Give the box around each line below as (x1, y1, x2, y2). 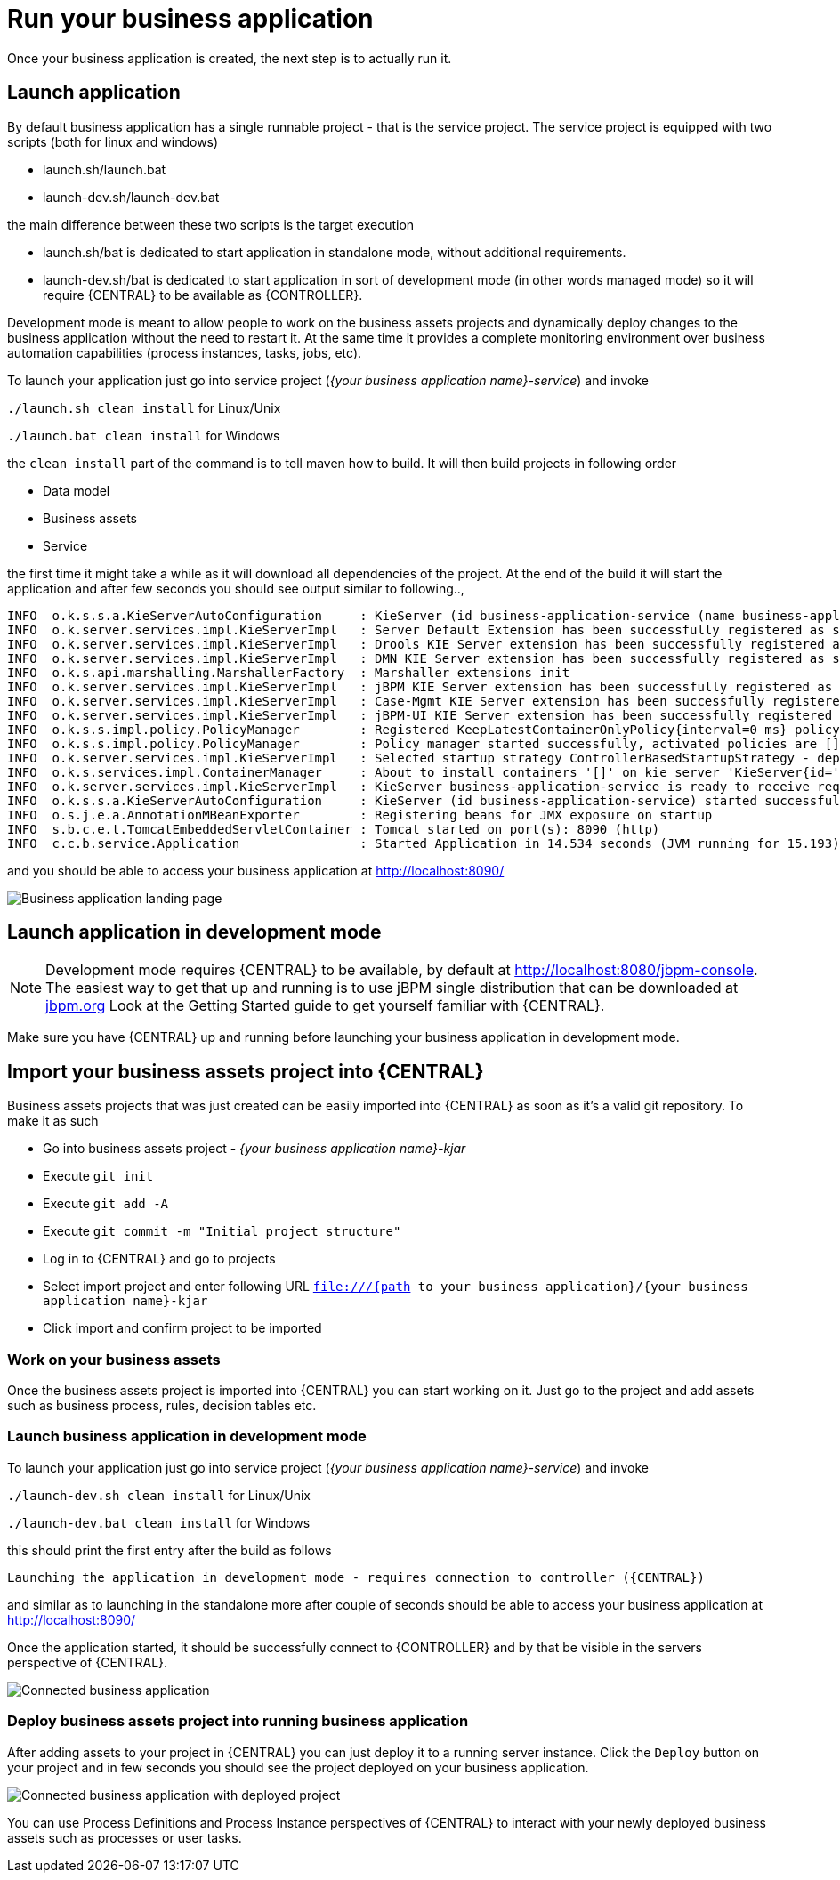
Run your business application (7, 4, 374, 34)
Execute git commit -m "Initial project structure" (43, 1223, 401, 1239)
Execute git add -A (43, 1196, 169, 1212)
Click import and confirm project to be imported (43, 1320, 322, 1336)
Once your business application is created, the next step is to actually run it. (7, 50, 452, 66)
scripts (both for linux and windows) (7, 133, 219, 149)
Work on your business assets (7, 1350, 221, 1368)
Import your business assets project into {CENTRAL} (7, 1060, 484, 1083)
